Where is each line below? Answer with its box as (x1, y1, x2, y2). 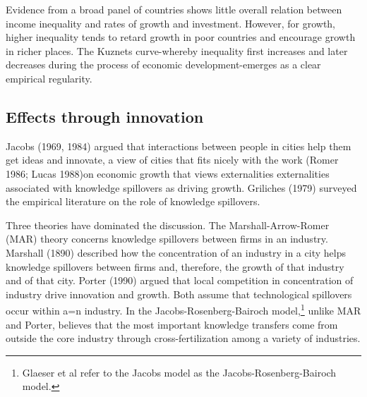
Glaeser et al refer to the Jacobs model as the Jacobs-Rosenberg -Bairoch (22, 365, 337, 379)
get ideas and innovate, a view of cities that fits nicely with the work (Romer (6, 152, 339, 167)
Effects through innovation (6, 105, 204, 127)
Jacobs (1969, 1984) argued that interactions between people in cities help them (6, 138, 351, 153)
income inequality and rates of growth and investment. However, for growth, (6, 16, 336, 30)
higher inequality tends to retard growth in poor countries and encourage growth (6, 30, 356, 44)
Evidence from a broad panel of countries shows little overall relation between (6, 2, 342, 16)
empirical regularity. (6, 71, 92, 85)
